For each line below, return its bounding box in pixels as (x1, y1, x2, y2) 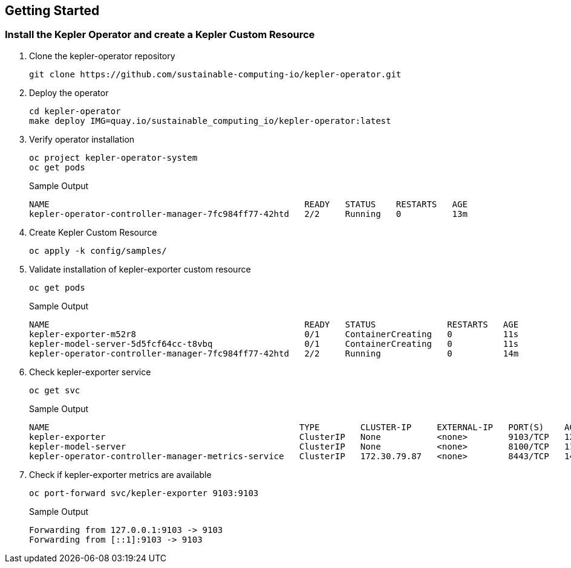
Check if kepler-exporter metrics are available (29, 469, 212, 480)
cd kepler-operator (29, 106, 121, 116)
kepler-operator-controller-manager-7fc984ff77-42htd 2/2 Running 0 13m (29, 208, 468, 219)
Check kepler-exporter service (29, 366, 151, 377)
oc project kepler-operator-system (29, 152, 198, 163)
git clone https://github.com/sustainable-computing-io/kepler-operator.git (29, 69, 402, 79)
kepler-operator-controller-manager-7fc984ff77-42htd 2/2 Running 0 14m (29, 348, 519, 358)
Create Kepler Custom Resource (29, 227, 157, 237)
